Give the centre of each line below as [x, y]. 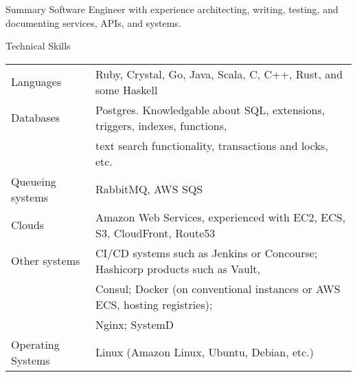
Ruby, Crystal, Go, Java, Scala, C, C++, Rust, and [219, 74]
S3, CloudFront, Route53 [155, 233]
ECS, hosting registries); [154, 304]
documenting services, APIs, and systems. [93, 22]
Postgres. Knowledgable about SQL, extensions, [210, 109]
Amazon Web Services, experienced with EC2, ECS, [220, 217]
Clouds [28, 225]
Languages [36, 82]
